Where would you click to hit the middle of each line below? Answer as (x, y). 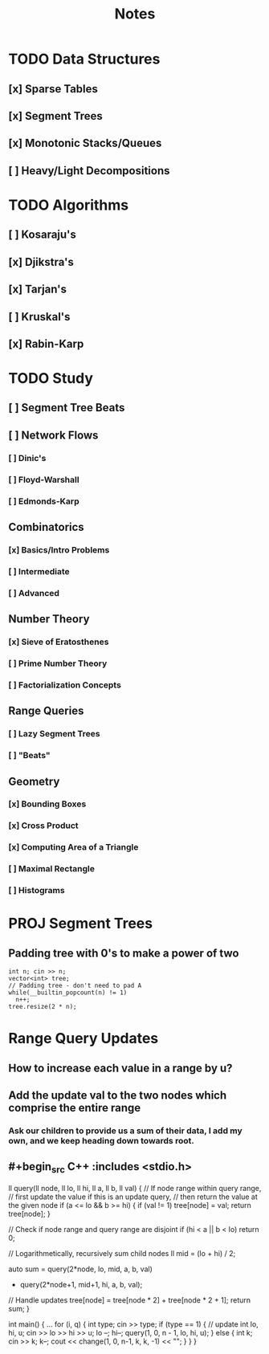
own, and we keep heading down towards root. (101, 1141)
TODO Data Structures (84, 59)
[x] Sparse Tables (53, 89)
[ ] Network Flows (53, 435)
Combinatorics (46, 527)
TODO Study (51, 379)
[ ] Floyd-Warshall (44, 479)
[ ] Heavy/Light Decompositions (89, 171)
